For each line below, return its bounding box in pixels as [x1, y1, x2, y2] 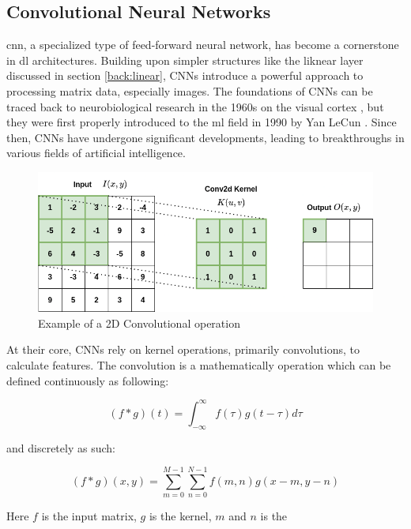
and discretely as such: [6, 439, 115, 456]
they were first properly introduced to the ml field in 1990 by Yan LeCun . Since [6, 114, 397, 130]
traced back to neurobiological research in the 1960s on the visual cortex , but [6, 98, 384, 114]
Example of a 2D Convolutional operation [38, 314, 240, 331]
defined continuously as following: [6, 372, 169, 388]
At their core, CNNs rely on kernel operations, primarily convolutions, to [6, 341, 360, 358]
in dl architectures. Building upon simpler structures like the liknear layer [6, 51, 364, 68]
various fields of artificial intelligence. [6, 144, 186, 161]
